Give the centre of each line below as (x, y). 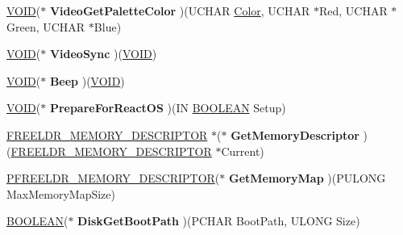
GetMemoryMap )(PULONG (307, 178)
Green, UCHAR (46, 26)
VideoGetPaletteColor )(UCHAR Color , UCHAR (180, 10)
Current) (243, 151)
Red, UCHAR (353, 10)
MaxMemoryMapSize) (61, 193)
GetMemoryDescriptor (295, 134)
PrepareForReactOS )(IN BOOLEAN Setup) (168, 108)
